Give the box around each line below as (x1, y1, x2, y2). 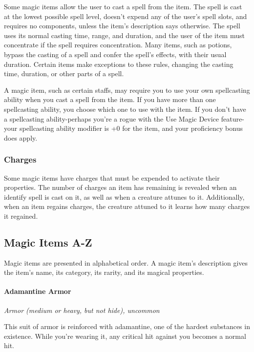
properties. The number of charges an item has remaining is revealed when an (4, 182, 237, 192)
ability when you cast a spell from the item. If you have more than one (4, 94, 216, 104)
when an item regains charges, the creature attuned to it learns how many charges (4, 201, 250, 211)
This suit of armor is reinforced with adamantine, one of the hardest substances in (4, 321, 250, 331)
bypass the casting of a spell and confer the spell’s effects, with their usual (4, 49, 227, 59)
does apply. (4, 132, 38, 143)
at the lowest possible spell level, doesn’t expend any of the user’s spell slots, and (4, 11, 247, 21)
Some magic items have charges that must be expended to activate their (4, 172, 220, 183)
